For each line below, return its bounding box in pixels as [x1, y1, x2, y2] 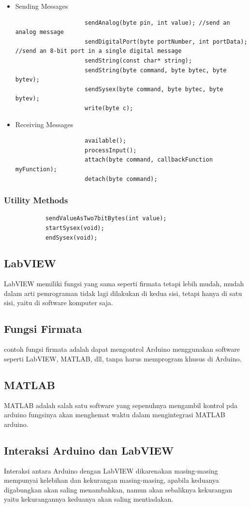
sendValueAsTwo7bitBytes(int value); [45, 215, 167, 222]
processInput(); [84, 147, 137, 154]
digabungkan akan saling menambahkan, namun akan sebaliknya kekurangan [4, 484, 232, 494]
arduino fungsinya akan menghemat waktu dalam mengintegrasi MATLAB [4, 409, 225, 420]
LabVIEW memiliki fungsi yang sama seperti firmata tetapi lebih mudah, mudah [4, 278, 244, 289]
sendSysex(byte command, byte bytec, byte [84, 85, 223, 93]
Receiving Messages [15, 119, 74, 129]
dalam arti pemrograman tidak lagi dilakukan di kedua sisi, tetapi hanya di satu [4, 288, 242, 298]
